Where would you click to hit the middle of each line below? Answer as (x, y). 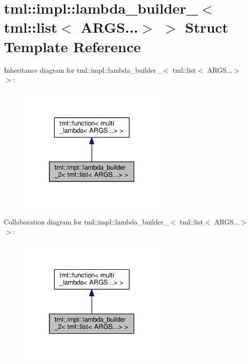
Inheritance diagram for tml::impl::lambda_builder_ (83, 70)
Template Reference (73, 46)
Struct (207, 27)
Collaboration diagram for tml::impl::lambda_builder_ (86, 222)
